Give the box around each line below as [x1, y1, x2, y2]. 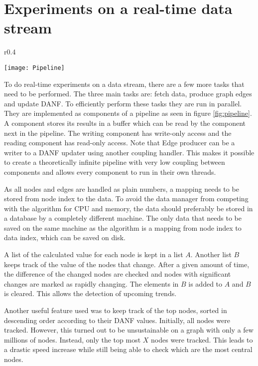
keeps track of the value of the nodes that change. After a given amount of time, [4, 259, 250, 269]
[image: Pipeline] [4, 64, 65, 71]
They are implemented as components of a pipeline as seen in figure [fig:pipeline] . [4, 108, 252, 118]
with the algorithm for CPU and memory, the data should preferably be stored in [4, 203, 253, 213]
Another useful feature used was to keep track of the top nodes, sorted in [4, 305, 227, 316]
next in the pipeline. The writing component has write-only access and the [4, 127, 232, 138]
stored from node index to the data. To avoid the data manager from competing [4, 193, 249, 204]
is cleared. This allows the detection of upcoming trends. [4, 288, 177, 299]
